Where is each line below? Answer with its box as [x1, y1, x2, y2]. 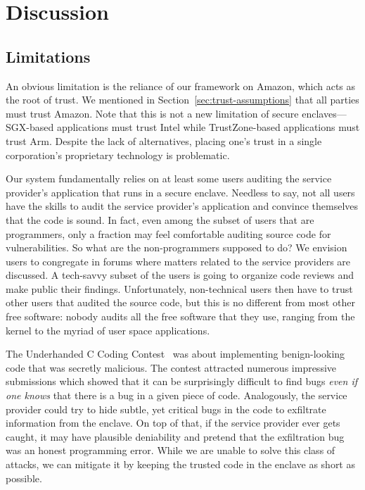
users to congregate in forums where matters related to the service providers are [6, 253, 351, 268]
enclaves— [302, 106, 347, 120]
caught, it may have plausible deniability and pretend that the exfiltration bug [6, 429, 345, 444]
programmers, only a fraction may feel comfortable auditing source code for [6, 226, 331, 241]
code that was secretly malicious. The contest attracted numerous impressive [6, 360, 337, 375]
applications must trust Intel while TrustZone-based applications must [56, 120, 360, 134]
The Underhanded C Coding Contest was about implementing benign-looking [6, 346, 345, 361]
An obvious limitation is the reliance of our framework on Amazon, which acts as [6, 78, 356, 93]
